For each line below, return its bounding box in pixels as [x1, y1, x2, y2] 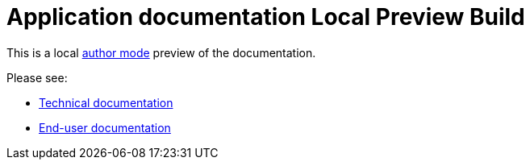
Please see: [6, 70, 68, 85]
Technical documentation [39, 95, 173, 110]
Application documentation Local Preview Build [6, 3, 525, 31]
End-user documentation [39, 120, 171, 135]
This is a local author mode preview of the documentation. [6, 45, 316, 60]
